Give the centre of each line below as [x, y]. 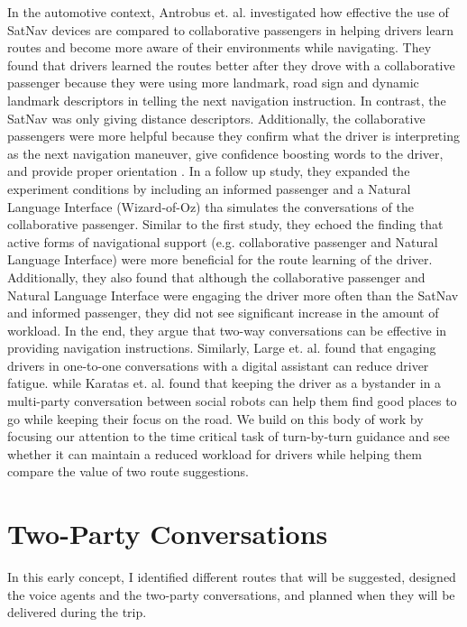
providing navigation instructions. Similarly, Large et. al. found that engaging [222, 348]
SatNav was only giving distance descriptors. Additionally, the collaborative [216, 118]
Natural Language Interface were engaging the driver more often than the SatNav [233, 295]
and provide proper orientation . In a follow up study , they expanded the [209, 171]
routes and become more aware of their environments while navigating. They [220, 47]
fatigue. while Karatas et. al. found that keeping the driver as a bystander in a [224, 383]
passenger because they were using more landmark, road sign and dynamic [213, 83]
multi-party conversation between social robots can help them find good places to [232, 401]
